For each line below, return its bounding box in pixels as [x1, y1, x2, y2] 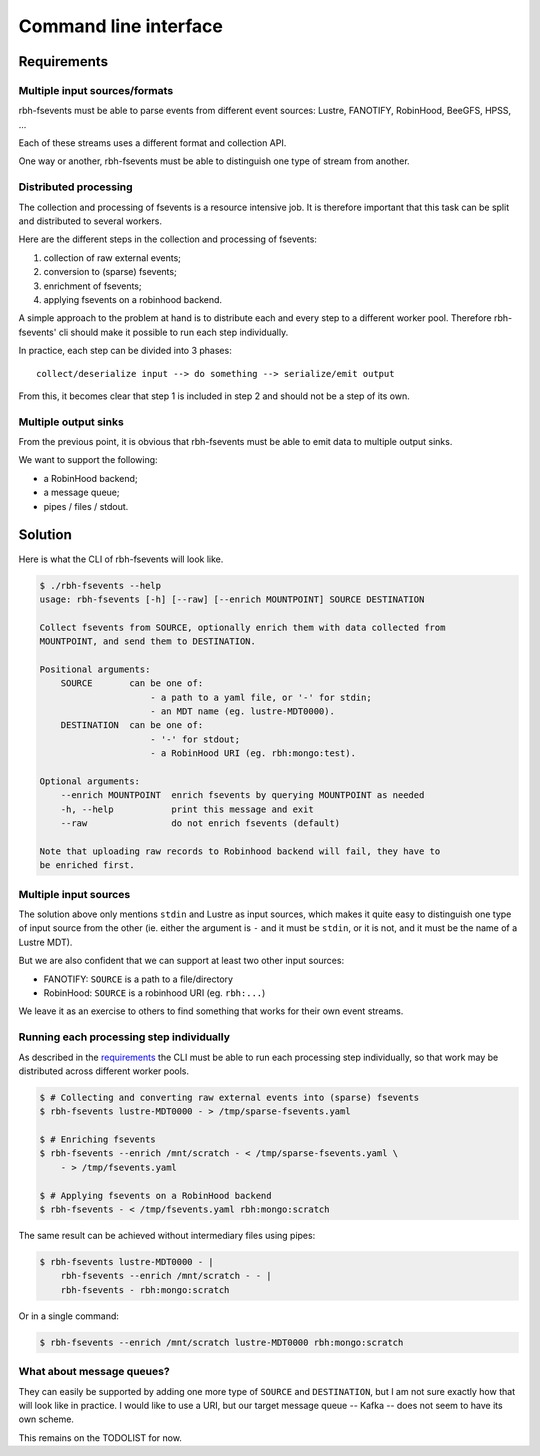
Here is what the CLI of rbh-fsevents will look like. [18, 553, 224, 565]
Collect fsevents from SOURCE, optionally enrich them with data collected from [39, 621, 446, 633]
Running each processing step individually [18, 1030, 230, 1044]
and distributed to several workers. [18, 215, 162, 227]
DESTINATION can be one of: [60, 720, 204, 731]
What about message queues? [18, 1365, 170, 1379]
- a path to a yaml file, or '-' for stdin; [150, 691, 372, 703]
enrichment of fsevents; [43, 280, 142, 292]
